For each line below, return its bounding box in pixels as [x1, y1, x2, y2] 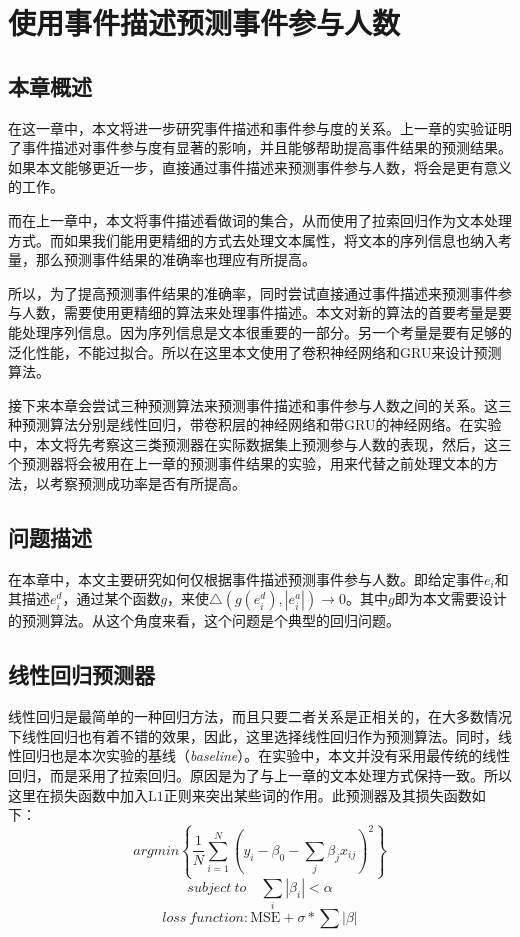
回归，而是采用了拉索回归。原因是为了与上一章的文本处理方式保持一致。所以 [8, 765, 512, 786]
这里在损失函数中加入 [8, 784, 148, 805]
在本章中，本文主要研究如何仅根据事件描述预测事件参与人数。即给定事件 [8, 568, 484, 589]
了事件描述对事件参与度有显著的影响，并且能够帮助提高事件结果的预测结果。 [8, 137, 512, 158]
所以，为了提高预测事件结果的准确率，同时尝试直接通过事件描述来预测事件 [8, 282, 498, 303]
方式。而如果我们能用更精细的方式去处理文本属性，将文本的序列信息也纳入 [8, 229, 498, 250]
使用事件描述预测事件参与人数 [8, 2, 401, 43]
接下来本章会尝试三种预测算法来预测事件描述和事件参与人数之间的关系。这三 [8, 394, 512, 415]
